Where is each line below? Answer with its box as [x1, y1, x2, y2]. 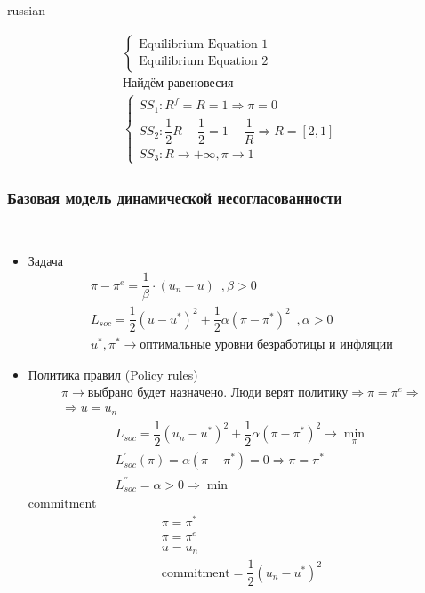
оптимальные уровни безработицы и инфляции [140, 339, 393, 352]
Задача [28, 251, 64, 269]
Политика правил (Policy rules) [28, 365, 198, 384]
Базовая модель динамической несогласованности [7, 186, 342, 208]
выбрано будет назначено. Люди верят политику [87, 387, 349, 400]
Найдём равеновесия [122, 76, 234, 90]
